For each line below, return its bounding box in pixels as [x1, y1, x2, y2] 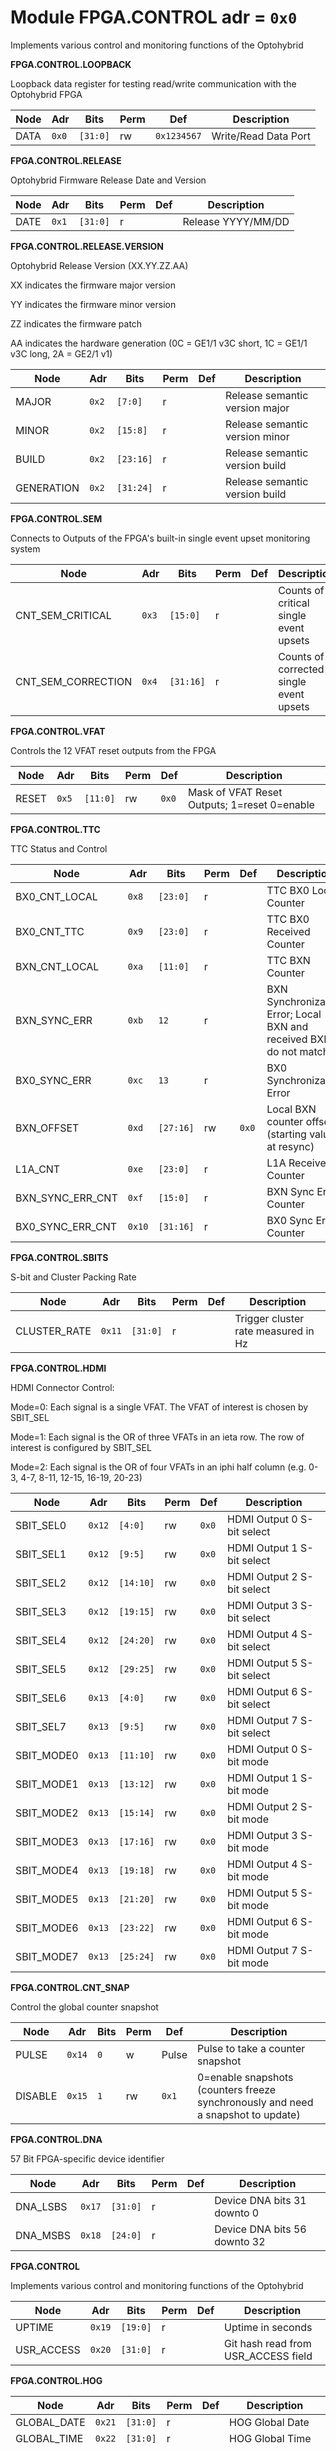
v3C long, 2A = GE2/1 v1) [10, 347, 113, 360]
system [10, 542, 41, 555]
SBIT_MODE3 [15, 1834, 79, 1848]
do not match [266, 1044, 330, 1058]
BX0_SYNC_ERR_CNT [15, 1219, 118, 1233]
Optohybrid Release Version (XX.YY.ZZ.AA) [10, 259, 189, 271]
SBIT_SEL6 [15, 1691, 67, 1705]
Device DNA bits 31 [214, 2193, 307, 2207]
